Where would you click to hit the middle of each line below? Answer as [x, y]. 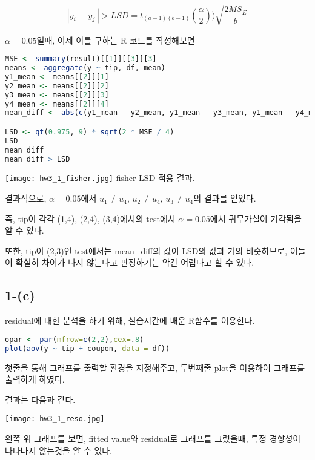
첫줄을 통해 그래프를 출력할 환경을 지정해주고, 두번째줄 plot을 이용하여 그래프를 [155, 367]
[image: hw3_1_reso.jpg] [55, 419]
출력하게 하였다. [35, 379]
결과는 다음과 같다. [40, 399]
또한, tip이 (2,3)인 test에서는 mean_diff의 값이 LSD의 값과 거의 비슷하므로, [146, 250]
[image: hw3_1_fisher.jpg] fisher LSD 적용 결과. [100, 178]
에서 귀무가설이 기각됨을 [256, 218]
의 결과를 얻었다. [225, 198]
